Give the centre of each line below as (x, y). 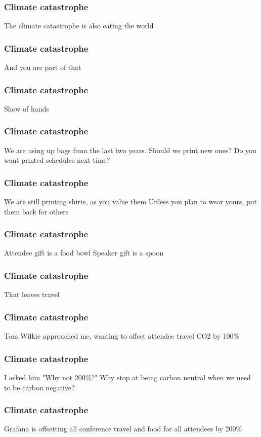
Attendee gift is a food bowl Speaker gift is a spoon (84, 253)
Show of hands (27, 108)
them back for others (36, 211)
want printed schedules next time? (57, 160)
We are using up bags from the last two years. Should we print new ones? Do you (130, 150)
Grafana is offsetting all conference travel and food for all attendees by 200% (123, 429)
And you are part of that (43, 67)
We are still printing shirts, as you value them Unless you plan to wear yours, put (131, 202)
